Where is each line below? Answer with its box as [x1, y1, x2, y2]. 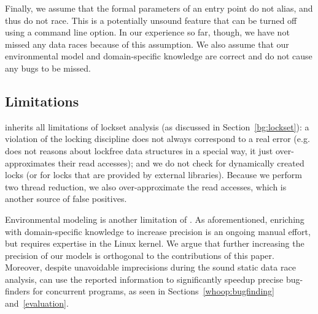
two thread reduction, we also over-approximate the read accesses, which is [5, 180, 287, 193]
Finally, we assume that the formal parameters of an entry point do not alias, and [5, 2, 313, 14]
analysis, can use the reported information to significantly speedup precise [5, 272, 284, 285]
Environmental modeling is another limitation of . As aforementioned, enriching [5, 212, 304, 225]
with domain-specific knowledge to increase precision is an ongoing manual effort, [5, 225, 311, 237]
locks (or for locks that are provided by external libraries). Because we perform [5, 168, 302, 181]
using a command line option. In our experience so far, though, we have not [5, 26, 290, 39]
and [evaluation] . [5, 297, 69, 310]
